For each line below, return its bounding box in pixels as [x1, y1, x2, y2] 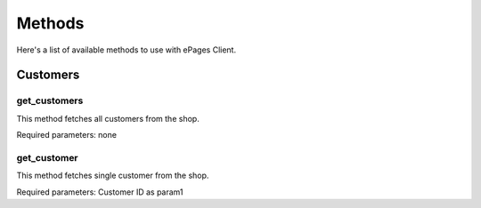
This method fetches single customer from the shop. [16, 170, 209, 181]
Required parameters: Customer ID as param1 [16, 187, 183, 197]
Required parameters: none [16, 130, 118, 140]
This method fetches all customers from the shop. [16, 113, 200, 124]
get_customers [16, 94, 84, 107]
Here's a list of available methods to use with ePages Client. [16, 44, 236, 55]
